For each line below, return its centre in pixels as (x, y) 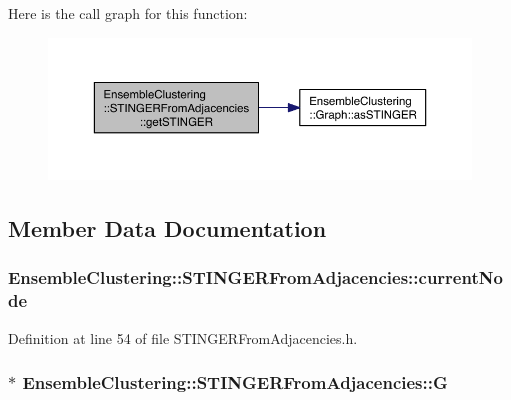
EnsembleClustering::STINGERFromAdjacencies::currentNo (255, 277)
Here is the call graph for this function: (128, 13)
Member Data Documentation (167, 228)
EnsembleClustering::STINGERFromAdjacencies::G (235, 382)
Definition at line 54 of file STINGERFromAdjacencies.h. (183, 337)
